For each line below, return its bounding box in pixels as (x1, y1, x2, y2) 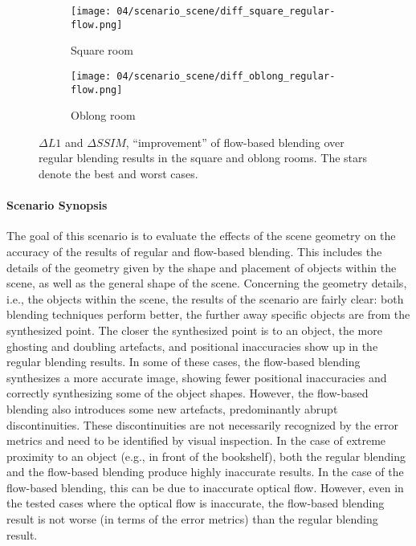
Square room (71, 42, 133, 59)
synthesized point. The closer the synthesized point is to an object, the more (6, 321, 382, 338)
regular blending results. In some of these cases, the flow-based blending (6, 353, 361, 370)
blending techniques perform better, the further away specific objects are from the (6, 306, 410, 323)
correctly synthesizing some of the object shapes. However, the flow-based (6, 385, 369, 401)
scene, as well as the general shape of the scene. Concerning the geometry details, (6, 275, 407, 291)
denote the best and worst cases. (39, 165, 198, 181)
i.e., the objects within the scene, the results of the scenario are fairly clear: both (6, 290, 404, 307)
